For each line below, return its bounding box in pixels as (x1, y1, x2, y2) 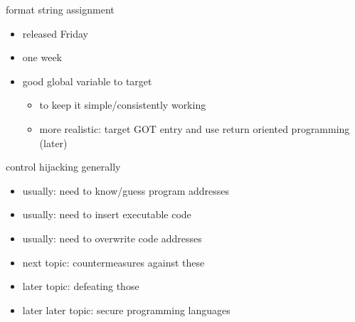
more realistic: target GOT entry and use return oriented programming (39, 121, 350, 136)
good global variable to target (22, 73, 152, 88)
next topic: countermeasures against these (22, 254, 205, 269)
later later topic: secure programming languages (22, 302, 231, 317)
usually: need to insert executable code (22, 207, 191, 222)
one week (22, 50, 62, 65)
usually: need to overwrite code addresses (22, 230, 202, 245)
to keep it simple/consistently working (39, 97, 206, 112)
